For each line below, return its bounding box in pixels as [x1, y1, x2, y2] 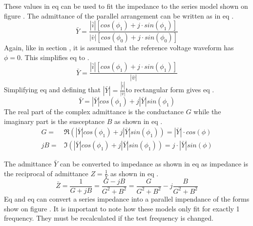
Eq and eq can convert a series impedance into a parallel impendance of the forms [4, 193, 250, 204]
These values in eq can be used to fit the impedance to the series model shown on [4, 1, 248, 11]
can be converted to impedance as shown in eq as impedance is [60, 159, 248, 169]
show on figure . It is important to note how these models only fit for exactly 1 [4, 203, 240, 213]
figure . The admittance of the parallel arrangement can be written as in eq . [4, 10, 234, 21]
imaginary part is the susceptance [4, 116, 105, 126]
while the [193, 106, 221, 116]
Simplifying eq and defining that [4, 84, 101, 95]
